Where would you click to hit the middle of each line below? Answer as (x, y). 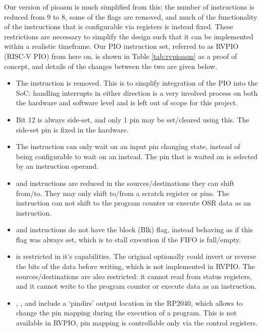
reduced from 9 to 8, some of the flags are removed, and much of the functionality (131, 16)
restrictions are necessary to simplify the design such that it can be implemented (129, 36)
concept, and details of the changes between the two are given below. (111, 66)
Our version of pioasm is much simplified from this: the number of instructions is (129, 7)
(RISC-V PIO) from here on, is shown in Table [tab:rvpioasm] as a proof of (121, 56)
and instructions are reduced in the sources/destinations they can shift (125, 183)
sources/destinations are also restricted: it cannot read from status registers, (134, 276)
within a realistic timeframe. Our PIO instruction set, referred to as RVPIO (121, 46)
